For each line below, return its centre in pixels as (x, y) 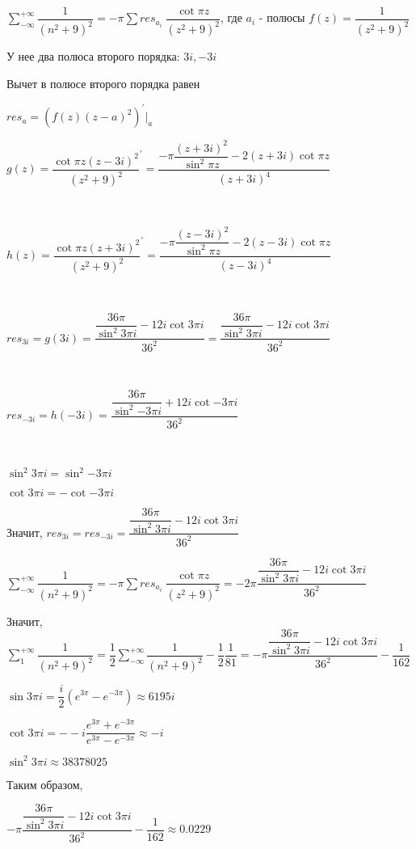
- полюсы (282, 17)
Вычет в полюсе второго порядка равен (103, 83)
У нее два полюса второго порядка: (93, 56)
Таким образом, (45, 784)
